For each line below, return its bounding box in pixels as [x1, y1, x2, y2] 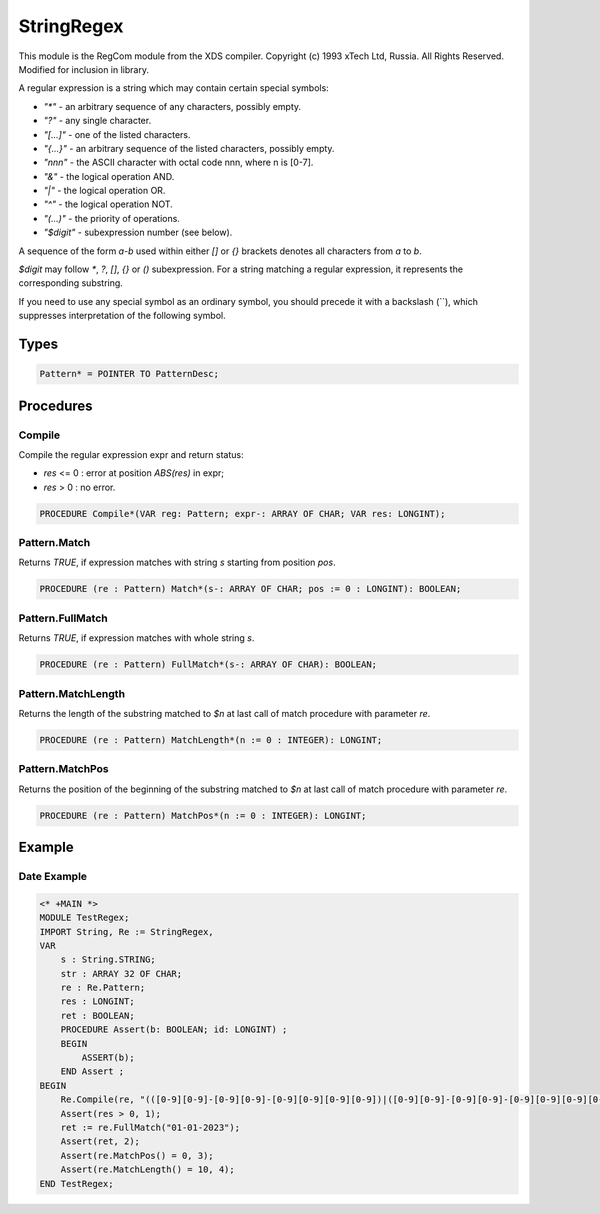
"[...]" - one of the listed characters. [43, 128, 191, 140]
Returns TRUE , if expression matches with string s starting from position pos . [18, 556, 336, 569]
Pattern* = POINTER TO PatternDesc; [39, 368, 220, 380]
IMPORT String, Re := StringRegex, [39, 926, 214, 937]
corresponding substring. [18, 277, 124, 289]
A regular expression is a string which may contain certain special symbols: [18, 82, 329, 94]
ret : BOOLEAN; [60, 1010, 135, 1021]
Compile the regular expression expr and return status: [18, 448, 244, 460]
